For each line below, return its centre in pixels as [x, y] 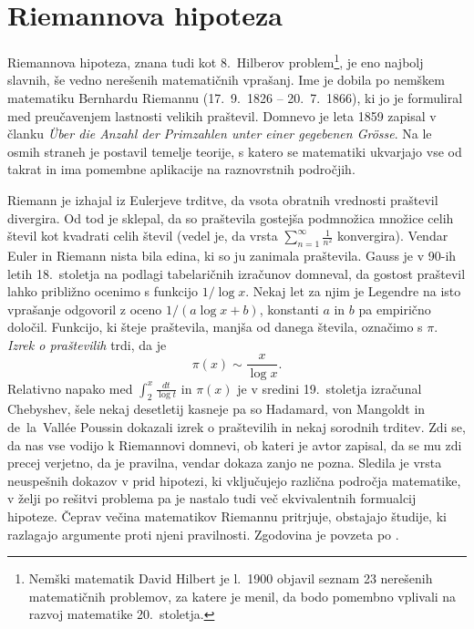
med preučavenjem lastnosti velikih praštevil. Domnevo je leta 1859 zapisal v [222, 115]
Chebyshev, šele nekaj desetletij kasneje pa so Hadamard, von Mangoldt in [216, 409]
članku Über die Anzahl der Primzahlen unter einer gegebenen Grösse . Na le [220, 134]
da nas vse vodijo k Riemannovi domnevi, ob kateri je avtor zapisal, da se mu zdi [235, 444]
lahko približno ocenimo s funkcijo [103, 291]
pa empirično [395, 309]
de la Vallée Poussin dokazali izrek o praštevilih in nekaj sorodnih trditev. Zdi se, [237, 426]
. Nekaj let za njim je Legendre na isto [353, 291]
